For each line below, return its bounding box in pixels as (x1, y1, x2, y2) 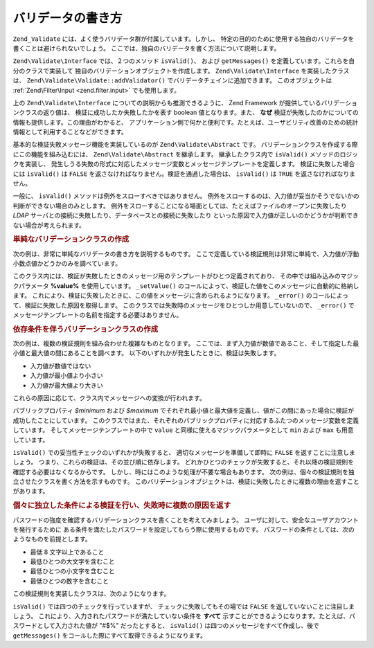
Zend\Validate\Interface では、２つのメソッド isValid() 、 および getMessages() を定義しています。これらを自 (12, 57, 355, 65)
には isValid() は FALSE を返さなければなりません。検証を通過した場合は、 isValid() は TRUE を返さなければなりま (12, 170, 356, 178)
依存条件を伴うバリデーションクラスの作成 (12, 324, 159, 334)
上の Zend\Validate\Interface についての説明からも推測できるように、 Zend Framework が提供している (12, 98, 321, 107)
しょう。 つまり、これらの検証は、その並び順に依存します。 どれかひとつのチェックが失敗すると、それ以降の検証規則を (12, 458, 355, 467)
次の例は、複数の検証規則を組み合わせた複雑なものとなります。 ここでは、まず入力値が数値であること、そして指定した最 (12, 339, 359, 348)
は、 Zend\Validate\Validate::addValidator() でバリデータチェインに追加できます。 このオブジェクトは (12, 76, 332, 84)
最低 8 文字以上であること (30, 548, 105, 556)
